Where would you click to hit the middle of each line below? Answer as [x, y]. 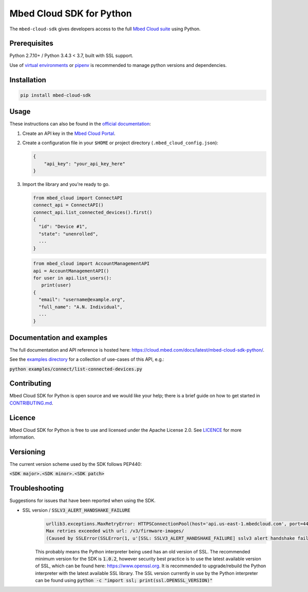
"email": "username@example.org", [82, 300]
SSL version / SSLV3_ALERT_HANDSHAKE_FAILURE [76, 510]
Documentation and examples [59, 337]
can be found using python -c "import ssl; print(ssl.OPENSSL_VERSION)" [124, 580]
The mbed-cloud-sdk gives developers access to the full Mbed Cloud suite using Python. [105, 29]
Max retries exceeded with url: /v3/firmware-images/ [115, 531]
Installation [28, 80]
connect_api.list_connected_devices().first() [93, 212]
